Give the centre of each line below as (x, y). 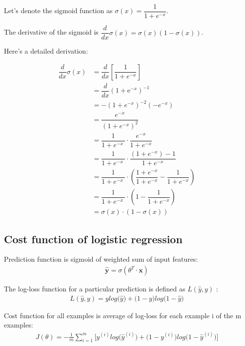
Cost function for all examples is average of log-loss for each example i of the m (123, 315)
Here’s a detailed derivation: (46, 51)
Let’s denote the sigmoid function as (58, 10)
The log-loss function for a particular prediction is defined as (95, 289)
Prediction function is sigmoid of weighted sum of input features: (101, 259)
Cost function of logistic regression (93, 239)
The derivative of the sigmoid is (51, 32)
